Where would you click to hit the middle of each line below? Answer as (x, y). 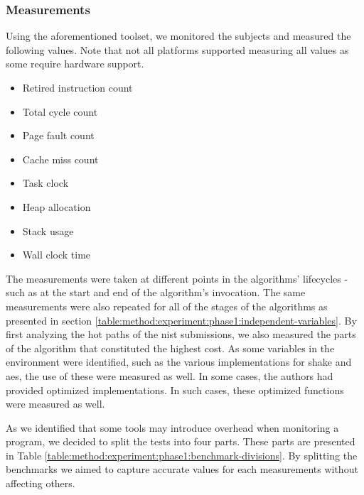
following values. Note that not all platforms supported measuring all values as (177, 49)
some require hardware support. (75, 64)
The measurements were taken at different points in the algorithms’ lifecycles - (177, 278)
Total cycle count (60, 111)
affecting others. (41, 483)
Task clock (45, 183)
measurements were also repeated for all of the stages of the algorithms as (167, 306)
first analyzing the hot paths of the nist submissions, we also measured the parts (181, 334)
